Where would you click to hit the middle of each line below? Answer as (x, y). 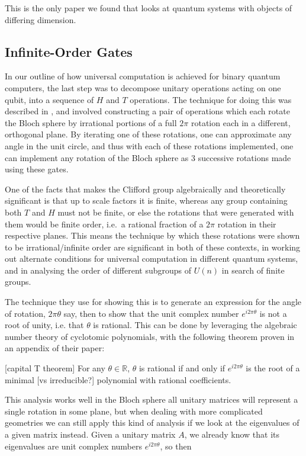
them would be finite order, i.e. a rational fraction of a (104, 224)
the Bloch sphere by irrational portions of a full (91, 122)
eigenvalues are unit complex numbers (73, 446)
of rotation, (25, 313)
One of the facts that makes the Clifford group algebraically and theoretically (145, 189)
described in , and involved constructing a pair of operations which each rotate (147, 111)
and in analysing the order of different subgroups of (98, 270)
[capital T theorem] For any (55, 368)
